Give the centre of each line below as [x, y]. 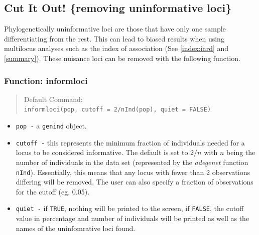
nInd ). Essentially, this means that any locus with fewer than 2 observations [133, 172]
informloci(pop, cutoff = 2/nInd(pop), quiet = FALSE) [117, 110]
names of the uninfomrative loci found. [76, 228]
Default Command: [53, 99]
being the [241, 152]
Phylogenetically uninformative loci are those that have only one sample [115, 29]
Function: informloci [46, 80]
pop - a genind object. [51, 126]
